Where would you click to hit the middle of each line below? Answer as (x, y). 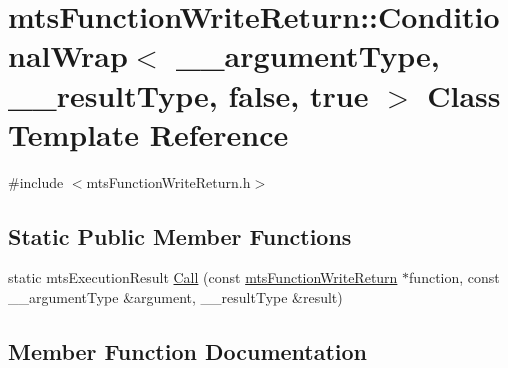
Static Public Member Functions (180, 235)
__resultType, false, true (188, 94)
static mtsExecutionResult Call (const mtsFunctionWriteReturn (203, 277)
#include (36, 181)
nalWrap (68, 55)
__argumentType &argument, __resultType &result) (175, 297)
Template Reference (148, 133)
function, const (454, 277)
